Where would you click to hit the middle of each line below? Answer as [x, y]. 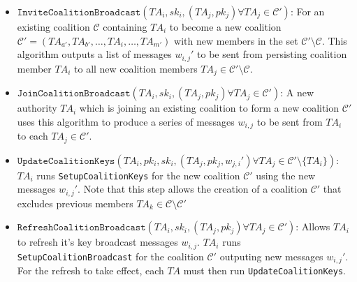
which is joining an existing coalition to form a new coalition [209, 108]
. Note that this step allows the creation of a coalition [192, 189]
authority [37, 108]
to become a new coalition [225, 27]
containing [125, 27]
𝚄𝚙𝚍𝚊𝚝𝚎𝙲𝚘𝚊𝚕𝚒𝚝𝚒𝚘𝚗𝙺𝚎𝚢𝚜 [66, 161]
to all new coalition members [136, 68]
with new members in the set [236, 40]
